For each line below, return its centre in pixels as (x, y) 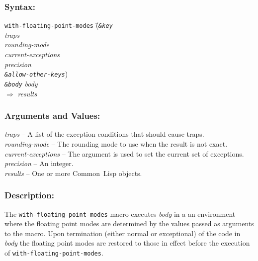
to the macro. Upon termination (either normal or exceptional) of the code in (123, 233)
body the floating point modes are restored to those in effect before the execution (127, 243)
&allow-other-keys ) (36, 74)
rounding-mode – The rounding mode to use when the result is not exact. (116, 143)
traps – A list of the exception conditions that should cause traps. (104, 134)
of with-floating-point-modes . (54, 253)
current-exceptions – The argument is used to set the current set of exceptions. (124, 153)
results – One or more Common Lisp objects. (73, 173)
